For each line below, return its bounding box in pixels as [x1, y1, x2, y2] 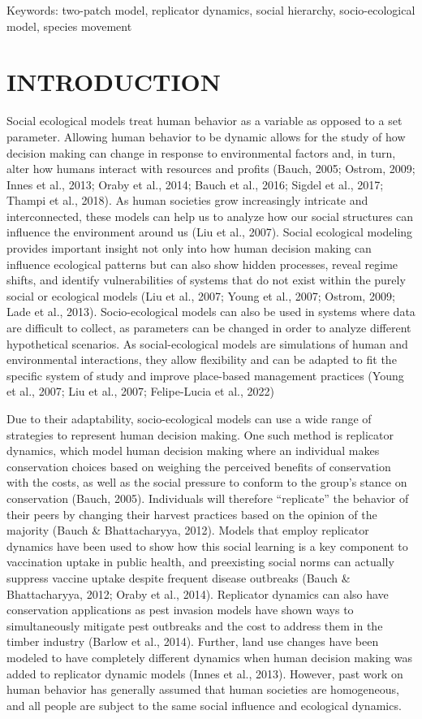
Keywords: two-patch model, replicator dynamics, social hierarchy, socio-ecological [6, 2, 416, 18]
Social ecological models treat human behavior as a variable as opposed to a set [6, 112, 403, 129]
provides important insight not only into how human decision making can [6, 240, 372, 257]
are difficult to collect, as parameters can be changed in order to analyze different [6, 319, 411, 336]
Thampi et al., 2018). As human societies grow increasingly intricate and [6, 192, 368, 209]
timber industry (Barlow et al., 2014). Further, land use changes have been [6, 633, 379, 650]
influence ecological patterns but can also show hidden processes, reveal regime [6, 255, 398, 272]
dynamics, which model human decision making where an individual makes [6, 442, 380, 459]
